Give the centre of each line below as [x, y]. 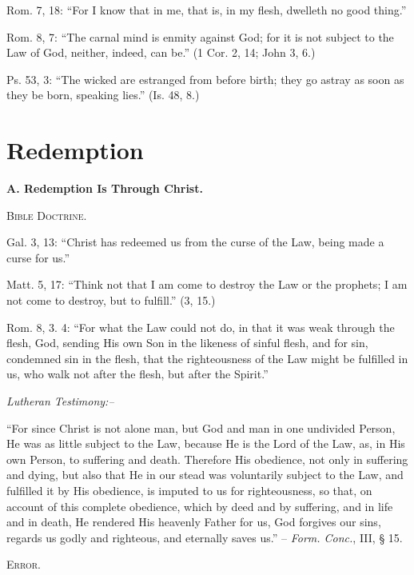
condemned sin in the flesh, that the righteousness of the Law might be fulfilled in [207, 358]
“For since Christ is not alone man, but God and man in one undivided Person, [201, 427]
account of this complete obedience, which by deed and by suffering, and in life [200, 506]
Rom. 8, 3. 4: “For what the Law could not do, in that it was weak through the [201, 327]
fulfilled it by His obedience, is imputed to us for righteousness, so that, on [189, 490]
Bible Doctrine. [47, 215]
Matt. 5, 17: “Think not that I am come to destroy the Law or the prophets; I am [207, 284]
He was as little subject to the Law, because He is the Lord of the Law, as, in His [206, 443]
